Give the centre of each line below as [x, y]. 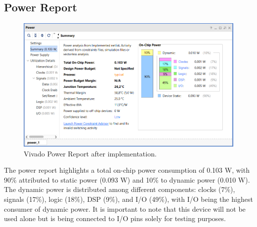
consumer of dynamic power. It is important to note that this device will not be [125, 208]
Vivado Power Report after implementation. [90, 153]
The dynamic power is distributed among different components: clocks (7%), [120, 189]
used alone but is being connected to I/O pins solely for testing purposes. [115, 218]
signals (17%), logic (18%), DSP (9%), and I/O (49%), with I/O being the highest [128, 199]
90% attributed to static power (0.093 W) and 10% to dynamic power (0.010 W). [127, 179]
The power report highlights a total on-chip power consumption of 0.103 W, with [127, 170]
